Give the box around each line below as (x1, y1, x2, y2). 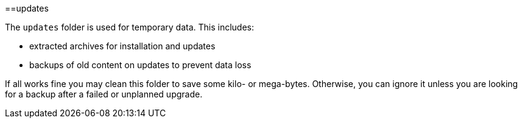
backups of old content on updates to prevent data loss (29, 60, 252, 70)
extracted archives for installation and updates (29, 41, 216, 51)
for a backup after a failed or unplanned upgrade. (5, 89, 203, 99)
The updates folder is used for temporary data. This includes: (5, 22, 255, 32)
